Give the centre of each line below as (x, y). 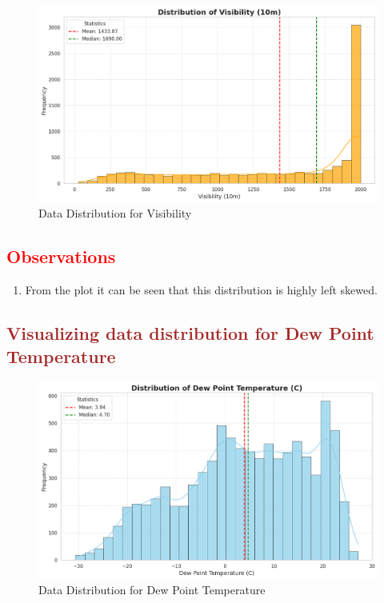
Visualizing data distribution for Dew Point (190, 333)
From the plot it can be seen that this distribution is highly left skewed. (201, 290)
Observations (61, 256)
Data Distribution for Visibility (115, 213)
